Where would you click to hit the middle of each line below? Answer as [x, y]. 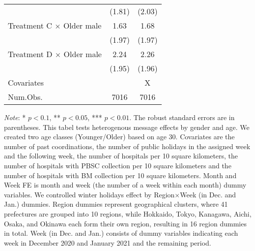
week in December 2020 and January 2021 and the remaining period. [108, 242]
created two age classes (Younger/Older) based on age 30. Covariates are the [119, 137]
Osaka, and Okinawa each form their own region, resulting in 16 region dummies [125, 223]
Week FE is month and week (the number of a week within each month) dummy [125, 185]
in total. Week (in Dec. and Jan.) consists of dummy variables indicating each [121, 233]
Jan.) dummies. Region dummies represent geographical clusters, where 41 [116, 204]
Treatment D [30, 54]
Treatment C [30, 25]
